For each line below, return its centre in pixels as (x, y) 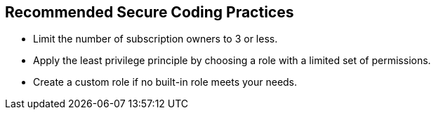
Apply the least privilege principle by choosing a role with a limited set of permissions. (232, 61)
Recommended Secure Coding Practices (150, 12)
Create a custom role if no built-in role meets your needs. (165, 82)
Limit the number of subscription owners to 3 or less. (156, 39)
